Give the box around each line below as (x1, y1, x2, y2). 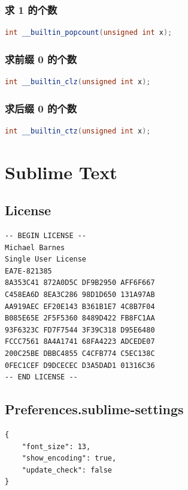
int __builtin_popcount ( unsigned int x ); (5, 28, 172, 37)
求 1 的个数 (5, 2, 57, 17)
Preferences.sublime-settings (5, 400, 184, 418)
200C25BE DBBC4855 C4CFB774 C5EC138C (5, 349, 155, 358)
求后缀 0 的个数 (5, 100, 77, 115)
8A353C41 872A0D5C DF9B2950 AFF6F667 (5, 278, 155, 287)
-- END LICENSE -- (5, 373, 78, 382)
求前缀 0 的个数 (5, 51, 77, 66)
